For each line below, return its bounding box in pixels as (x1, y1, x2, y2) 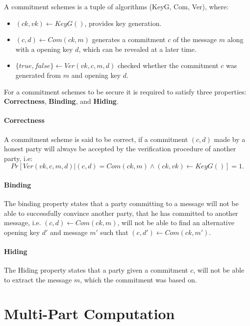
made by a (214, 134, 246, 144)
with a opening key (15, 44, 73, 54)
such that (100, 227, 128, 237)
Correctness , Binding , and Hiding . (4, 96, 119, 106)
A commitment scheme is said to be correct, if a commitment (4, 134, 188, 144)
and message (50, 227, 88, 237)
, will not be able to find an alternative (117, 217, 234, 228)
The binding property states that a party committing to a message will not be (4, 198, 239, 209)
